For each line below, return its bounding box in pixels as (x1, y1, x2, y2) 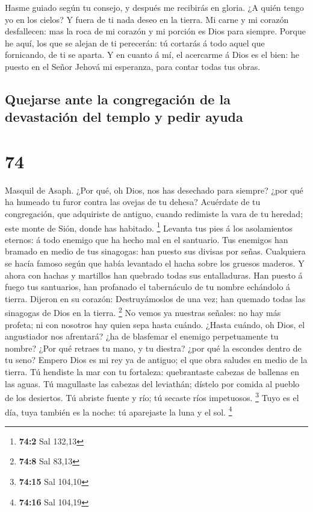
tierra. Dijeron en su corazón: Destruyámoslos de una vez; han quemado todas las (5, 292, 306, 305)
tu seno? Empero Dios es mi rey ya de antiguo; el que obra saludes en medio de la (5, 353, 308, 366)
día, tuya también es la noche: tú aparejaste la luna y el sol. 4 (5, 403, 232, 418)
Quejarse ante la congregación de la (5, 89, 231, 108)
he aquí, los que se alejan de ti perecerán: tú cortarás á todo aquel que (5, 36, 265, 49)
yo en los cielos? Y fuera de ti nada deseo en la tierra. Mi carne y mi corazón (5, 13, 289, 25)
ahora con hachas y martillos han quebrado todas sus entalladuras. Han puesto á (5, 268, 303, 281)
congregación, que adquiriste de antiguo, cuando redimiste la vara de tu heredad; (5, 207, 303, 220)
